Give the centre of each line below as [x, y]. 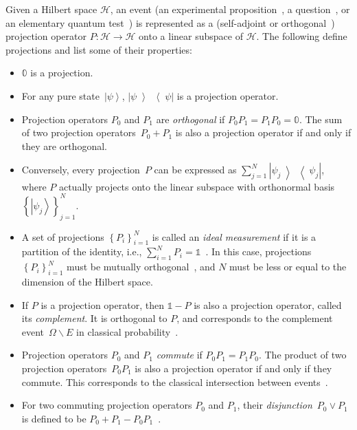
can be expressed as [195, 170]
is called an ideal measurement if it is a [234, 236]
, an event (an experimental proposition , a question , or [230, 9]
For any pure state [60, 95]
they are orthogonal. [64, 146]
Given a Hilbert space [51, 9]
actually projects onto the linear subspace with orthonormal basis [197, 186]
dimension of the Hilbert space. [87, 282]
